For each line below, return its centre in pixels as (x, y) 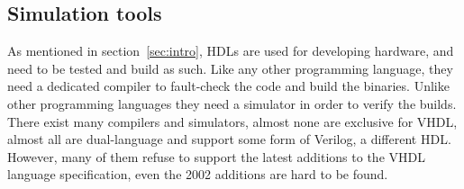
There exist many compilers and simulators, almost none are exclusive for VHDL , (232, 121)
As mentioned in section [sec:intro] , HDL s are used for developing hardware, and (231, 51)
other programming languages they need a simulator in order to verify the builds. (232, 103)
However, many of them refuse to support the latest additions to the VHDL (216, 156)
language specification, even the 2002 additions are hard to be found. (198, 174)
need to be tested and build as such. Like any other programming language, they (230, 68)
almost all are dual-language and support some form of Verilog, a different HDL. (229, 139)
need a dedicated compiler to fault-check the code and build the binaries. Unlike (228, 86)
